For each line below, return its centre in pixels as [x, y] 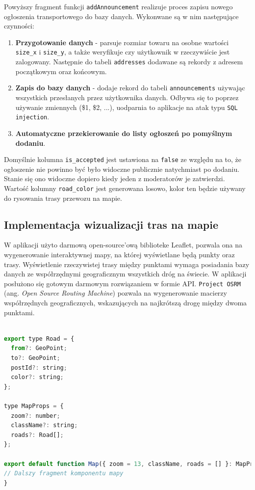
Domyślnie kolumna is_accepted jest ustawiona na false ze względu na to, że [123, 159]
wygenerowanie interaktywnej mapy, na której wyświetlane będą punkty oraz [119, 254]
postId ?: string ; [39, 367]
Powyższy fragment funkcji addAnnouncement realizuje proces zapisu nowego [118, 6]
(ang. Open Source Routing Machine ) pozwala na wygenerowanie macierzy [115, 293]
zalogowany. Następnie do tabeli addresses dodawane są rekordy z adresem [129, 62]
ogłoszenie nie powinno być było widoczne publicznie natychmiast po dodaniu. [122, 169]
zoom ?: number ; [36, 416]
